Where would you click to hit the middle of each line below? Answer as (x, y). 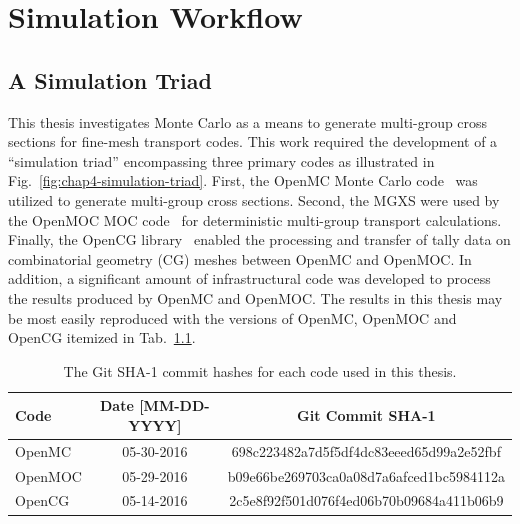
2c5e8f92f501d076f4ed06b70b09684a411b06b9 (366, 500)
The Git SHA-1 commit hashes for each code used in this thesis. (260, 370)
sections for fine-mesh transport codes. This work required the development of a (253, 141)
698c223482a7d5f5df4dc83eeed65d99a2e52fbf (366, 450)
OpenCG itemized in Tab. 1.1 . (102, 337)
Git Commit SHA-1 (366, 415)
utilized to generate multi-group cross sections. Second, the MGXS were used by (254, 199)
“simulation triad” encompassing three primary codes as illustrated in (221, 160)
